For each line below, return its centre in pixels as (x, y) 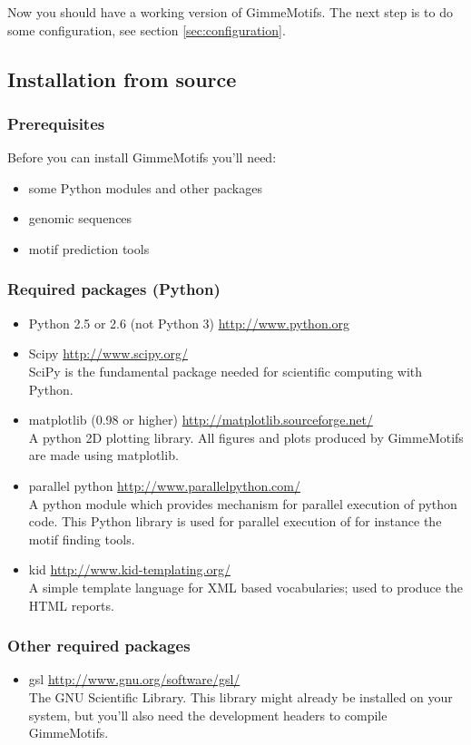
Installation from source (122, 78)
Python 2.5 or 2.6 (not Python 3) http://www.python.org (189, 323)
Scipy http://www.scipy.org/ (108, 353)
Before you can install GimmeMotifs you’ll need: (142, 157)
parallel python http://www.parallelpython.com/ (165, 485)
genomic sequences (80, 218)
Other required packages (99, 646)
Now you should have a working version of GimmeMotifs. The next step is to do (230, 12)
